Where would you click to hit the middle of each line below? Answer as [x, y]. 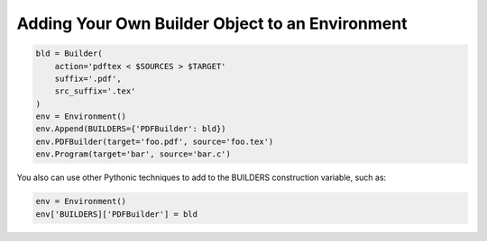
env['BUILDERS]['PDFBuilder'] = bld [117, 214]
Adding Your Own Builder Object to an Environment [212, 23]
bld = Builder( [69, 54]
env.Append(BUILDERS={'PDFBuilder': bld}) [131, 129]
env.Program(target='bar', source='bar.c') [133, 154]
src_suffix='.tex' [95, 91]
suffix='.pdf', [88, 78]
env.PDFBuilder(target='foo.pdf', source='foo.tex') [155, 141]
